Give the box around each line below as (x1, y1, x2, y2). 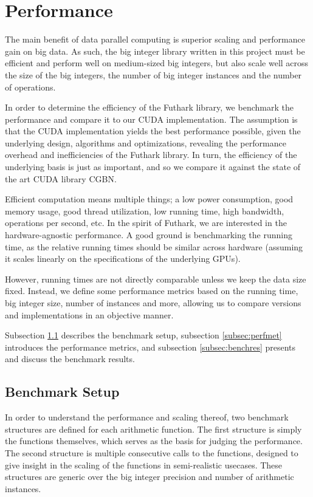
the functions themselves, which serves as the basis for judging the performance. (5, 434, 303, 447)
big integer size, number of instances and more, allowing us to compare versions (5, 296, 301, 309)
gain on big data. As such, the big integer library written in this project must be (5, 44, 305, 57)
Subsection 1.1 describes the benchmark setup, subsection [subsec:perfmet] (5, 329, 282, 341)
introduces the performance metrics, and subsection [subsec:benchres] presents (5, 340, 296, 353)
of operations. (5, 80, 56, 93)
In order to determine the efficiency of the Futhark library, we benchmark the (5, 101, 294, 114)
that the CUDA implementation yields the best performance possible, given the (5, 125, 301, 137)
